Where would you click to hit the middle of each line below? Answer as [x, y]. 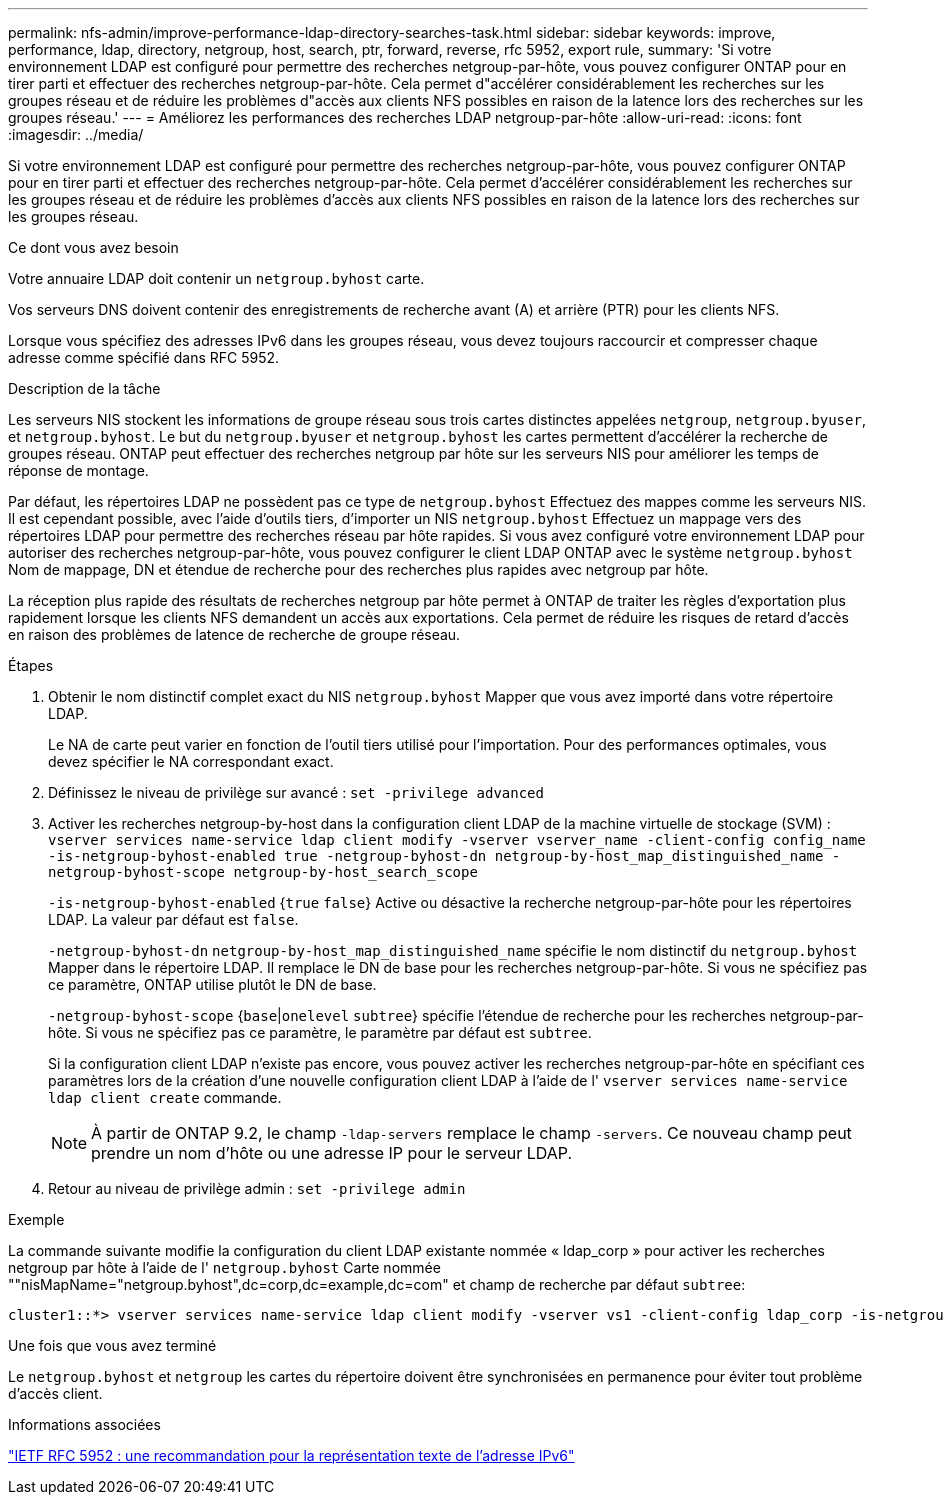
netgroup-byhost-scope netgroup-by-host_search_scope [263, 872]
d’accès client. [55, 1393]
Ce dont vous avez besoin [93, 247]
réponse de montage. [78, 470]
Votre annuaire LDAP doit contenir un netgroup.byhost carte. [216, 278]
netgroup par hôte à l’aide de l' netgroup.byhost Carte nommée [224, 1267]
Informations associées [84, 1424]
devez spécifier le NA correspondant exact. [191, 761]
